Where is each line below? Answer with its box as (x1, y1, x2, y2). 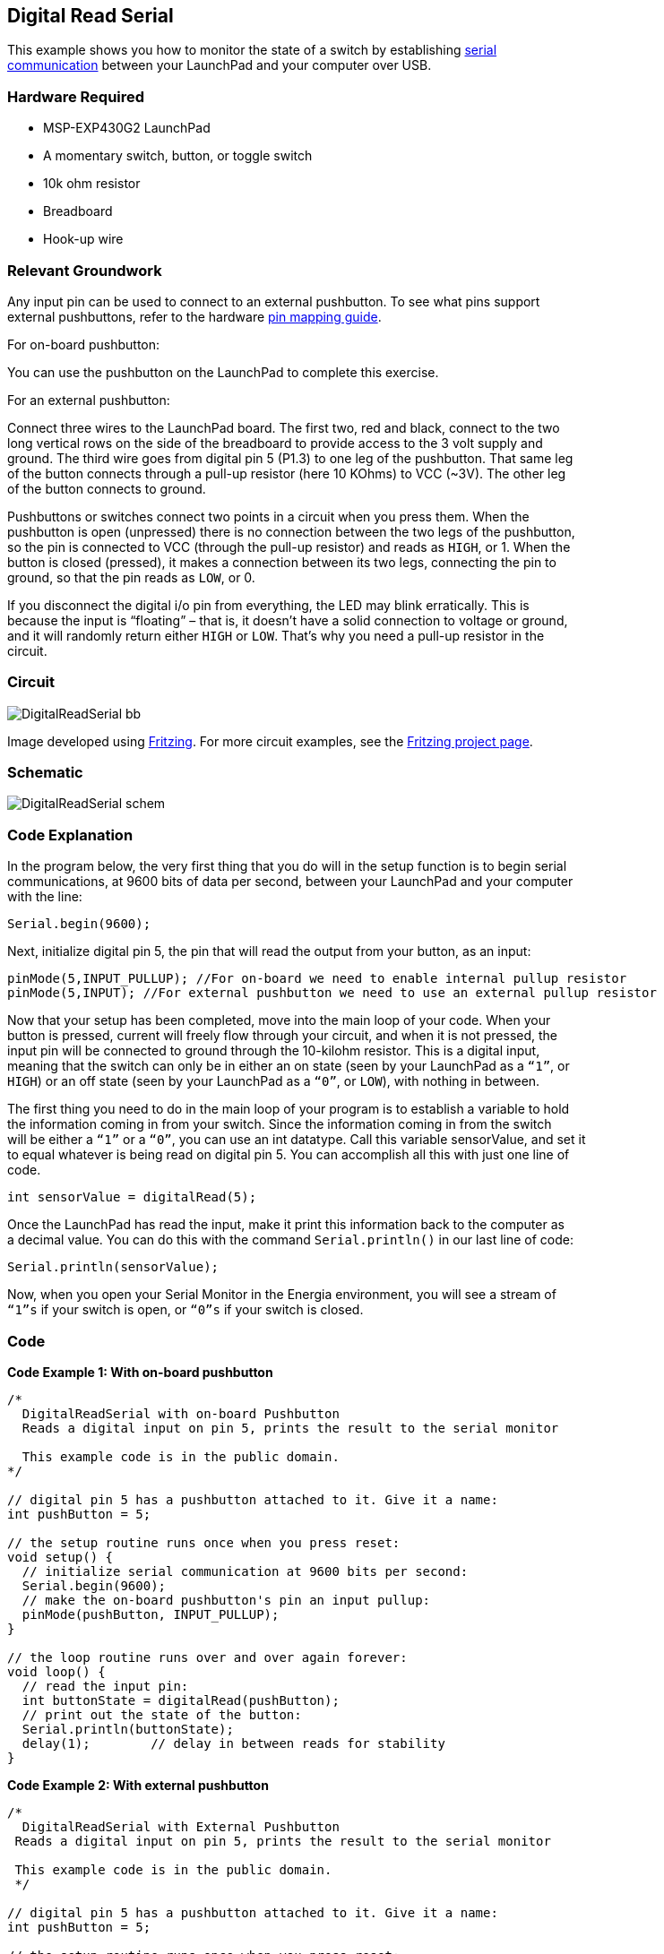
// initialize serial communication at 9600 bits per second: (22, 1563, 469, 1579)
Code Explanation (7, 825, 134, 844)
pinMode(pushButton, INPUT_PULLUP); (22, 1606, 280, 1622)
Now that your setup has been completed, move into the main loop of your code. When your (7, 1012, 551, 1029)
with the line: (7, 889, 82, 905)
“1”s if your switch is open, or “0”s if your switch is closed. (7, 1302, 364, 1318)
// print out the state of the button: (22, 1707, 302, 1722)
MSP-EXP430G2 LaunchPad (43, 120, 211, 136)
